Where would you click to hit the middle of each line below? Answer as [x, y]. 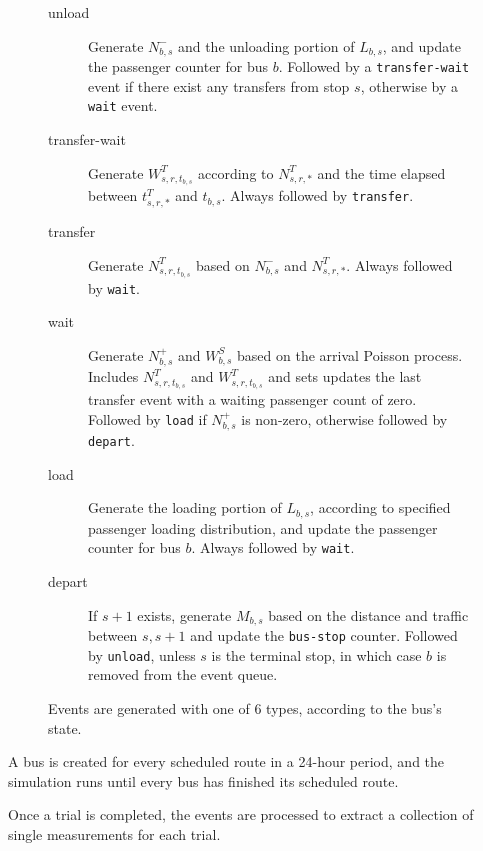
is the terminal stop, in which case [316, 654]
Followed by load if [147, 418]
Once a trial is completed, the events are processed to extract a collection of [241, 814]
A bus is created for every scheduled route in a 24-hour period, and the [226, 761]
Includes [113, 376]
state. [65, 727]
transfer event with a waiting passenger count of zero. [252, 399]
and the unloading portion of [266, 45]
